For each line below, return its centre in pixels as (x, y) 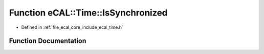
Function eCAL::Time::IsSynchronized (88, 13)
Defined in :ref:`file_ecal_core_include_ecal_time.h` (72, 27)
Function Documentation (48, 41)
